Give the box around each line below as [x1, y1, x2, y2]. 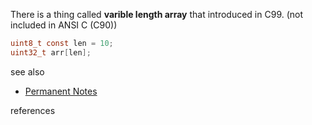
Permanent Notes [24, 85, 98, 97]
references [10, 104, 56, 116]
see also [10, 65, 45, 78]
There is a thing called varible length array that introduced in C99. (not [10, 9, 304, 20]
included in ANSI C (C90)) [10, 19, 118, 31]
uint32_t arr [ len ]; [10, 47, 92, 58]
